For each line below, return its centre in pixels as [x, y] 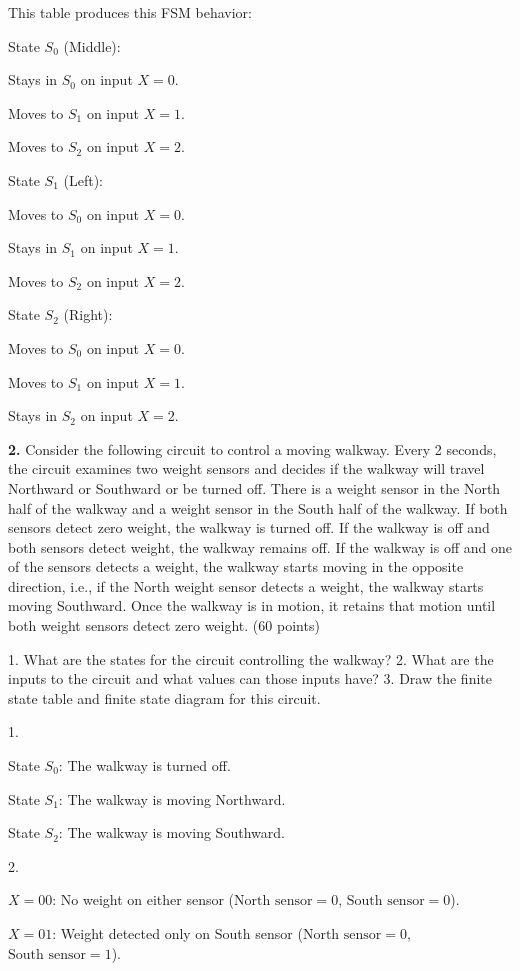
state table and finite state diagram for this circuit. [164, 697]
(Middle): [92, 45]
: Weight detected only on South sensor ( [177, 933]
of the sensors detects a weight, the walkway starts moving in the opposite [236, 566]
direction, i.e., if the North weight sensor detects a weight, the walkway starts [246, 585]
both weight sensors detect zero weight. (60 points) [164, 625]
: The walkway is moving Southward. [171, 832]
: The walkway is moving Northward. [172, 798]
